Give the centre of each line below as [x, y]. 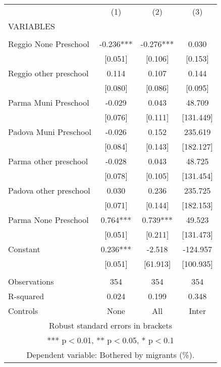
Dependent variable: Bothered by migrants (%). [111, 355]
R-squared [26, 296]
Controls [23, 311]
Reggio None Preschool [49, 44]
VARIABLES [32, 26]
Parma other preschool [48, 161]
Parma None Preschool [48, 220]
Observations [31, 281]
